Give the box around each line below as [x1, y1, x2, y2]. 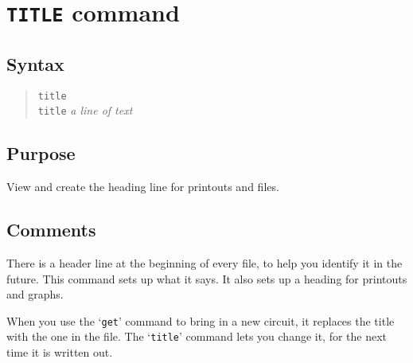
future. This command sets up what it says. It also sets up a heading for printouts [6, 270, 407, 287]
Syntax [6, 51, 64, 76]
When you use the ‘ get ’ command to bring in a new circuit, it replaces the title [6, 312, 395, 329]
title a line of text [37, 102, 133, 119]
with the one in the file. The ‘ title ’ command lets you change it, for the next [6, 328, 388, 345]
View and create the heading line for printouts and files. [6, 178, 279, 195]
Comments [6, 217, 96, 242]
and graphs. [6, 286, 64, 302]
